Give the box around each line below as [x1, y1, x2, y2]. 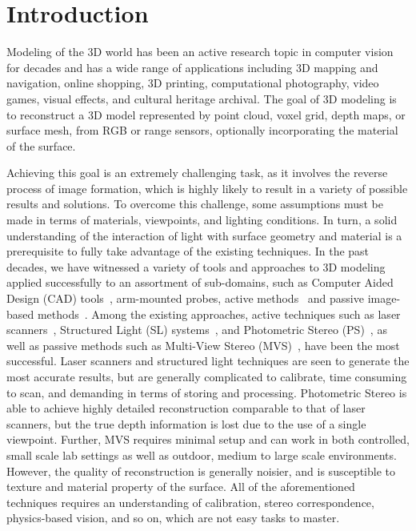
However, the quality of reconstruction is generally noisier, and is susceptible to [6, 462, 395, 479]
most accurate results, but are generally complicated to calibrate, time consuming [6, 368, 407, 384]
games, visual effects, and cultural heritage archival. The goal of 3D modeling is [6, 90, 397, 107]
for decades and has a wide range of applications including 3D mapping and [6, 58, 378, 75]
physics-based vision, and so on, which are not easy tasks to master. [6, 509, 340, 526]
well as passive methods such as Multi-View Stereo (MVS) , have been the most [6, 336, 400, 353]
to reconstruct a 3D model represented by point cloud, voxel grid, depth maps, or [6, 106, 406, 123]
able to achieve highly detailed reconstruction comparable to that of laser [6, 400, 366, 416]
